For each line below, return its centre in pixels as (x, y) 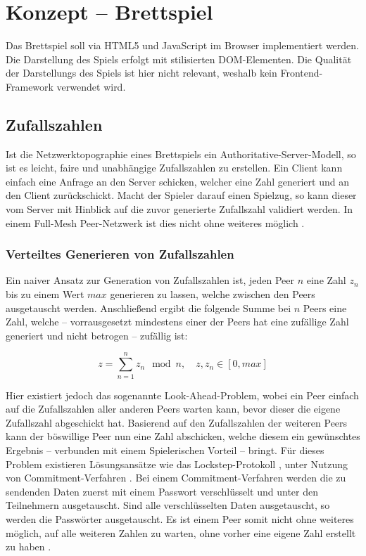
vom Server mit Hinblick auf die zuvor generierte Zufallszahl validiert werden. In (179, 209)
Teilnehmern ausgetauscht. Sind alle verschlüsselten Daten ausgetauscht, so (168, 505)
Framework (30, 86)
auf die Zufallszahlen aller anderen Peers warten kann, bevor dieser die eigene (173, 409)
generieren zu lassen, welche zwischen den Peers (213, 294)
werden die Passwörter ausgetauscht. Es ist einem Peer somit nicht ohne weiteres (180, 518)
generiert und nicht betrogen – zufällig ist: (97, 335)
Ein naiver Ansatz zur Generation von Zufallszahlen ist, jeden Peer (150, 280)
